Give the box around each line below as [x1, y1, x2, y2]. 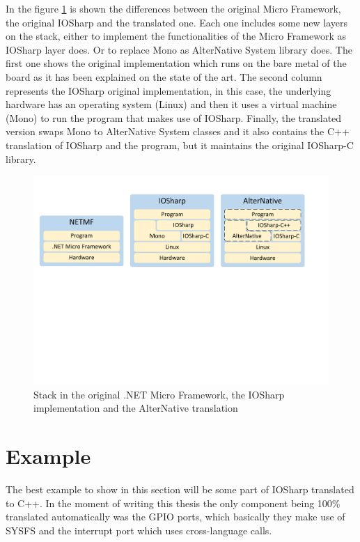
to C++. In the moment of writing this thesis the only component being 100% [6, 495, 341, 510]
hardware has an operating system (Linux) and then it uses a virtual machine [6, 97, 337, 111]
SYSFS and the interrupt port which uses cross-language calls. [6, 522, 272, 537]
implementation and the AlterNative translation [33, 401, 238, 415]
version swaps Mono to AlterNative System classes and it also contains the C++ [6, 124, 350, 139]
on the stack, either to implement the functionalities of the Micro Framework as [6, 29, 347, 43]
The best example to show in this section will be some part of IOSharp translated [6, 482, 354, 497]
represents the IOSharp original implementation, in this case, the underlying [6, 83, 331, 98]
